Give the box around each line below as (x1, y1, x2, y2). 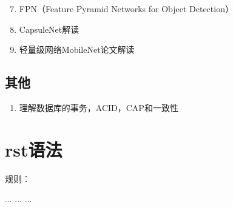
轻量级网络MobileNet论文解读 (19, 43, 135, 56)
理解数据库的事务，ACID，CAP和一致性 (19, 101, 178, 114)
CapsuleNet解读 (19, 22, 79, 35)
